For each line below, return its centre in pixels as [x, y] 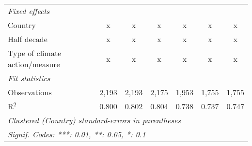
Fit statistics [29, 78]
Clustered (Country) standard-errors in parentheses [94, 120]
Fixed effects [29, 11]
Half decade [28, 39]
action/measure [34, 64]
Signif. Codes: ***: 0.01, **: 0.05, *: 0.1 [77, 134]
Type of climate [35, 53]
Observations [30, 92]
